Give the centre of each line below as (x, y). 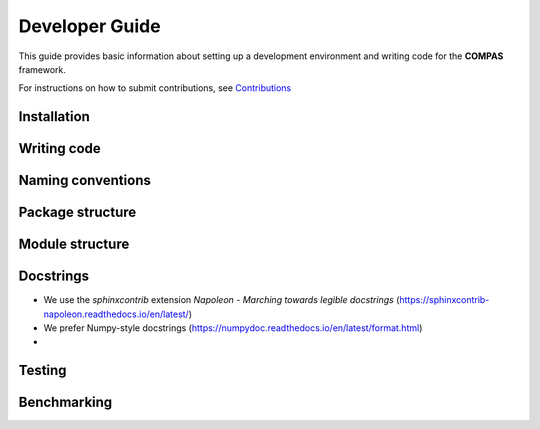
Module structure (74, 244)
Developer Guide (89, 26)
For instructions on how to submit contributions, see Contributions (155, 88)
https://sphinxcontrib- (444, 300)
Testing (42, 370)
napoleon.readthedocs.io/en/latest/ (116, 314)
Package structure (77, 212)
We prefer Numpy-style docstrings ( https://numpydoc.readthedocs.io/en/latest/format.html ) (233, 328)
